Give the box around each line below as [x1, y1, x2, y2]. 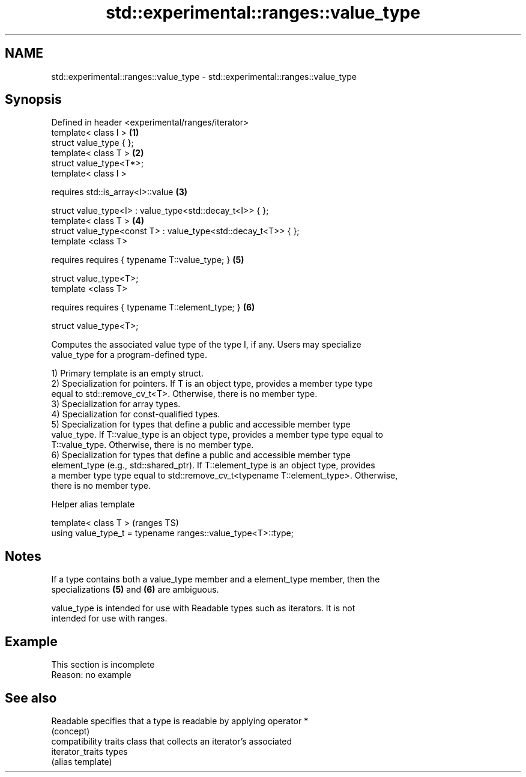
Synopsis [5, 92, 62, 107]
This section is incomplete [51, 659, 155, 670]
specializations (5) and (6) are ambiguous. [51, 584, 219, 595]
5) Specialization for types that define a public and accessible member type [51, 419, 351, 430]
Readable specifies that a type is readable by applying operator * [51, 715, 309, 726]
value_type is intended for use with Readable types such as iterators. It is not [51, 603, 355, 614]
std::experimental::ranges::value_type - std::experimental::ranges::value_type [51, 71, 357, 82]
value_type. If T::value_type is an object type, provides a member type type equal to [51, 429, 383, 440]
